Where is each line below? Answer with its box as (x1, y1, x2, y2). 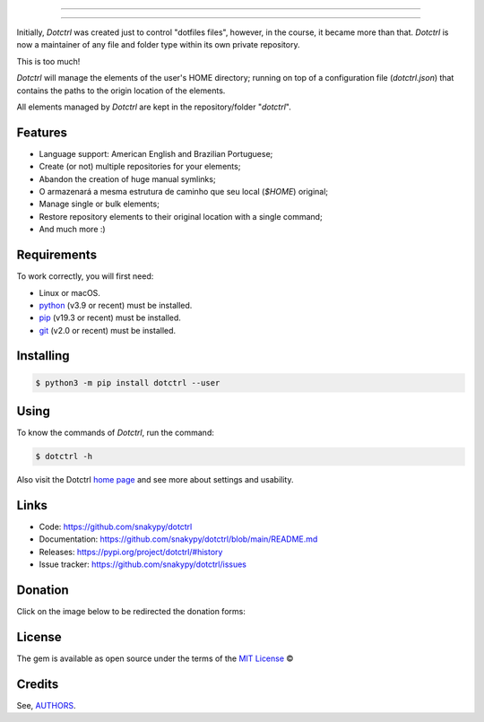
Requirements (16, 248, 98, 263)
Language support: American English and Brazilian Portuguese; (39, 148, 273, 159)
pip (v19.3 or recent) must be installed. (39, 312, 181, 323)
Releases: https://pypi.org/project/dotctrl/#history (39, 546, 223, 557)
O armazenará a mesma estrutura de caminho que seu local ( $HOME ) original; (39, 187, 329, 197)
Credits (16, 676, 59, 692)
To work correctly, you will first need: (16, 271, 154, 282)
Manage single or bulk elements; (39, 198, 160, 210)
